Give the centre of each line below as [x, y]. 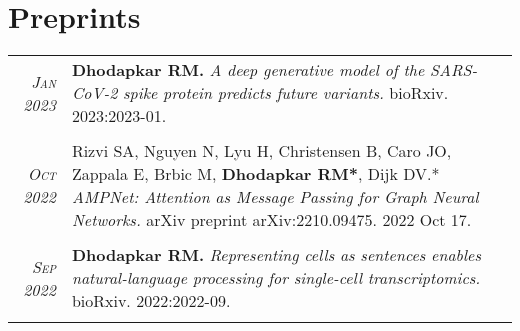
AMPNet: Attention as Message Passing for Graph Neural [275, 197]
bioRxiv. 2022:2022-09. [151, 301]
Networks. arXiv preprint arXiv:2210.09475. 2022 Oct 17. [271, 220]
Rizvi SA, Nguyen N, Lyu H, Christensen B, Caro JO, [261, 151]
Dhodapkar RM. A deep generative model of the [248, 70]
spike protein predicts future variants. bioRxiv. [286, 93]
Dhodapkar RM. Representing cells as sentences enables [276, 255]
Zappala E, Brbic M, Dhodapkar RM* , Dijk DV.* [255, 174]
